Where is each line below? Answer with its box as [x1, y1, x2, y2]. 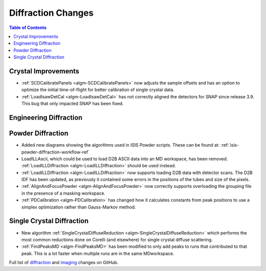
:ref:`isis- [220, 142, 239, 148]
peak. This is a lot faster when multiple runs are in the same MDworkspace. [21, 250, 174, 256]
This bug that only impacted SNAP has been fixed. [21, 101, 124, 107]
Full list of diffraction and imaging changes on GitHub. [9, 260, 119, 266]
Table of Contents [9, 25, 47, 30]
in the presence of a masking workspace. [21, 190, 105, 196]
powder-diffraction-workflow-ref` [21, 149, 90, 155]
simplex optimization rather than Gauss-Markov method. [21, 204, 136, 210]
